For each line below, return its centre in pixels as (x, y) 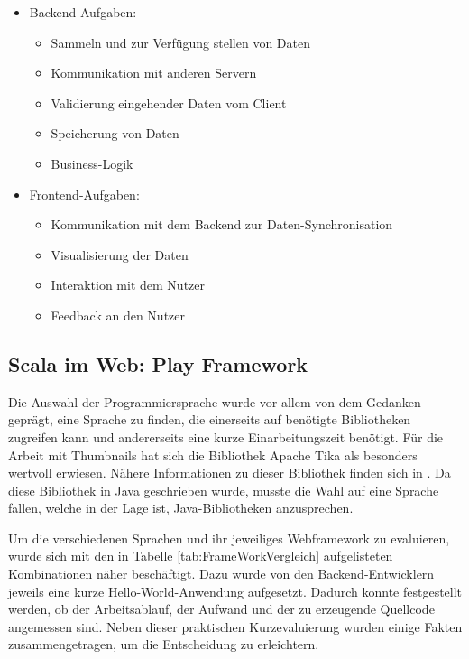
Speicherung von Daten (115, 133)
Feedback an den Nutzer (118, 315)
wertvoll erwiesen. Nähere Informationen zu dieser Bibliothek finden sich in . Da (230, 473)
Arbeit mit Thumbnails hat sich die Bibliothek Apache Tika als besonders (213, 455)
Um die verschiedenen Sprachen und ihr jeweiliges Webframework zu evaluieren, (229, 538)
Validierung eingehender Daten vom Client (169, 102)
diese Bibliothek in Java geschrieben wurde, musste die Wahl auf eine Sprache (224, 490)
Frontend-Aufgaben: (84, 194)
